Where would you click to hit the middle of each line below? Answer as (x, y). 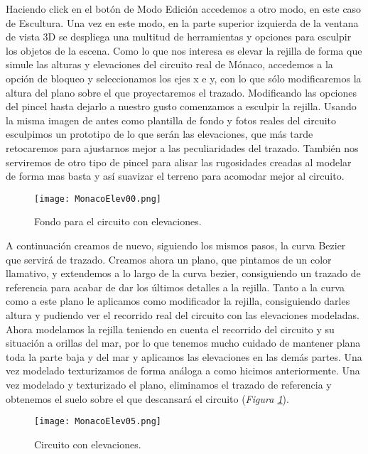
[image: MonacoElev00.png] (98, 199)
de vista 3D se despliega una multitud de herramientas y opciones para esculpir (179, 37)
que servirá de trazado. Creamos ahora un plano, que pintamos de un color (169, 259)
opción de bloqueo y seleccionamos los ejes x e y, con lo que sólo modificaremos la (184, 78)
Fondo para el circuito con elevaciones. (118, 221)
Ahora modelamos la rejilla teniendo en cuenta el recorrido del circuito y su (170, 329)
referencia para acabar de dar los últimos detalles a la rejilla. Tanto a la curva (175, 287)
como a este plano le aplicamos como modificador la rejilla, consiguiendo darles (178, 301)
